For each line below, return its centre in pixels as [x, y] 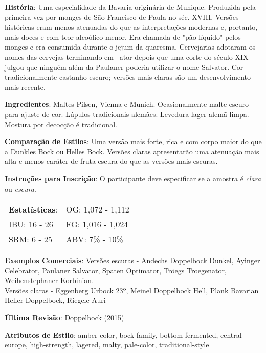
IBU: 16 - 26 [31, 224]
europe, [16, 345]
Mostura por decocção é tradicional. [61, 124]
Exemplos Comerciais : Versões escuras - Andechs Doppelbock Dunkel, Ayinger [132, 260]
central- [232, 334]
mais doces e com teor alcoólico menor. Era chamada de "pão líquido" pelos [123, 37]
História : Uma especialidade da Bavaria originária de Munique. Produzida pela [130, 7]
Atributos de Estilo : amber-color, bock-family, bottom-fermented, [112, 334]
